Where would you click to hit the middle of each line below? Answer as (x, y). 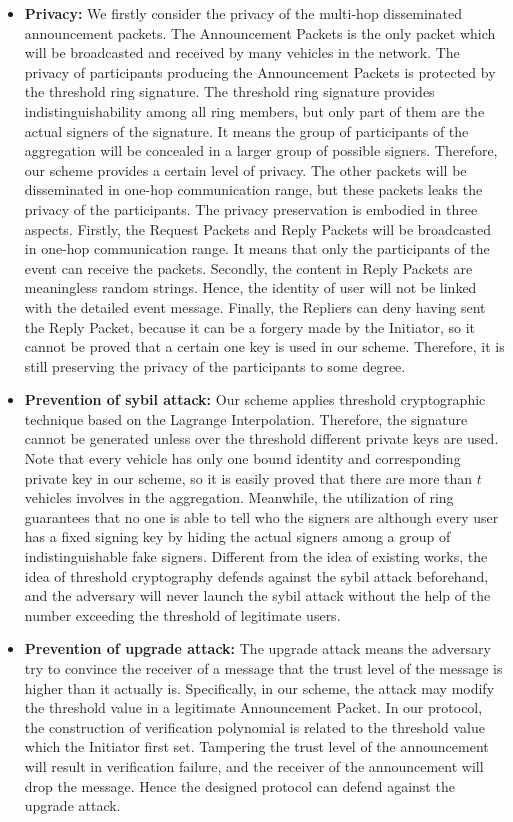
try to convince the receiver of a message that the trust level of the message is (263, 668)
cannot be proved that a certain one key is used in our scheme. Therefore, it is (264, 346)
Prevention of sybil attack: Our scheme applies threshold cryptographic (255, 399)
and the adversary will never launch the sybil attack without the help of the (257, 595)
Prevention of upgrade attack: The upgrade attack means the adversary (257, 648)
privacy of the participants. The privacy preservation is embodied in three (251, 208)
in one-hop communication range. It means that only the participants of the (257, 248)
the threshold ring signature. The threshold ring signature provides (229, 91)
